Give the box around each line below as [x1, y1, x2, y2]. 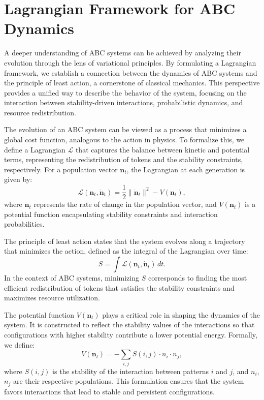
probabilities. [4, 219, 45, 229]
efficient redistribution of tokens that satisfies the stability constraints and [4, 282, 235, 293]
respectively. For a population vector [4, 164, 118, 174]
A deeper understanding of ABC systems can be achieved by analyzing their [4, 47, 241, 58]
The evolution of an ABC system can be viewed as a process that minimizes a [4, 124, 247, 135]
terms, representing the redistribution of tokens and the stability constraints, [4, 154, 243, 165]
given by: [4, 174, 32, 184]
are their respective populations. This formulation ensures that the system [13, 376, 244, 386]
